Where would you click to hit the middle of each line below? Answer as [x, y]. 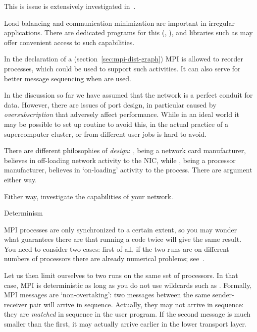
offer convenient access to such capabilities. [69, 42]
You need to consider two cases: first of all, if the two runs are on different [117, 249]
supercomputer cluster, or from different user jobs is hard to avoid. [105, 134]
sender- [223, 295]
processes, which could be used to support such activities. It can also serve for [122, 68]
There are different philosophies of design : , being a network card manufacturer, [125, 150]
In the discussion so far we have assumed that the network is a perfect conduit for [128, 95]
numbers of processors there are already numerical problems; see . [104, 258]
